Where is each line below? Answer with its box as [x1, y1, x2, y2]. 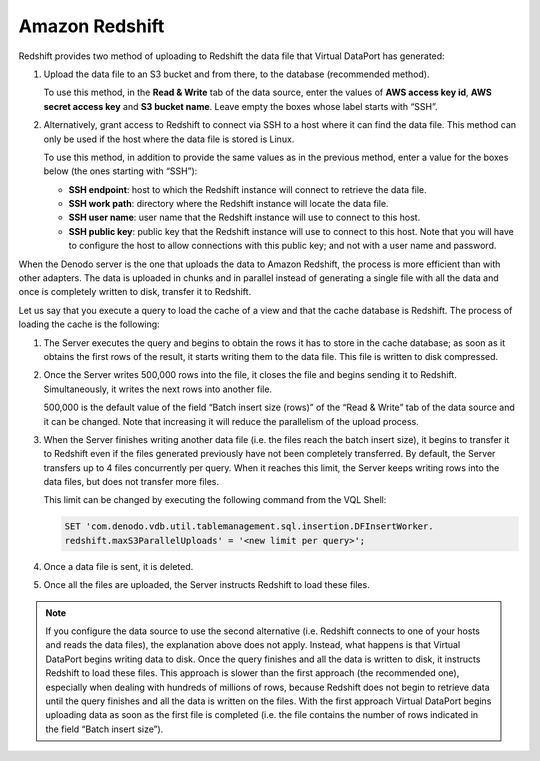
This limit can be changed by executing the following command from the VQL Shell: [43, 494, 387, 506]
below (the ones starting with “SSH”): [43, 165, 198, 177]
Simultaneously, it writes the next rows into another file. [43, 383, 273, 395]
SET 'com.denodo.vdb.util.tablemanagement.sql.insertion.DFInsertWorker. [64, 521, 434, 532]
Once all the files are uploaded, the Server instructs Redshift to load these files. [43, 579, 370, 591]
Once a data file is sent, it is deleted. [43, 560, 194, 572]
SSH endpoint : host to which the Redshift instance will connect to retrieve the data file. [68, 183, 427, 195]
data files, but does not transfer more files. [43, 476, 220, 488]
